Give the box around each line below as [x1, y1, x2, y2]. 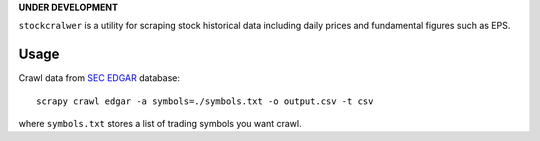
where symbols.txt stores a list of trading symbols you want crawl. [18, 118, 302, 130]
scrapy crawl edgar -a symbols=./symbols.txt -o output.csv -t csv [36, 95, 374, 107]
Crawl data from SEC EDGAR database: [18, 72, 180, 84]
